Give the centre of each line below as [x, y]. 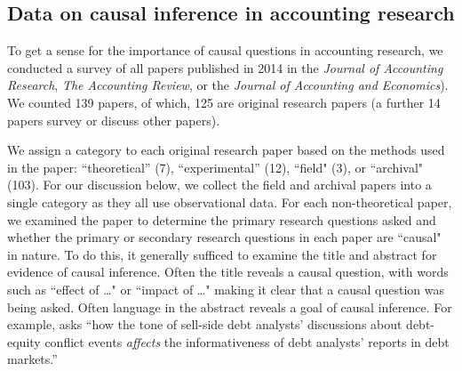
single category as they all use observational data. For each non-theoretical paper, [230, 202]
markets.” [32, 359]
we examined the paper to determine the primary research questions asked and [222, 219]
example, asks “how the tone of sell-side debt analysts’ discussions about [205, 324]
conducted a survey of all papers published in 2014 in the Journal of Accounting [225, 67]
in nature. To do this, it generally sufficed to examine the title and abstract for [222, 254]
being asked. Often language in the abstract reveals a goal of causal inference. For [230, 306]
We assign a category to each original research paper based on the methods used [226, 150]
